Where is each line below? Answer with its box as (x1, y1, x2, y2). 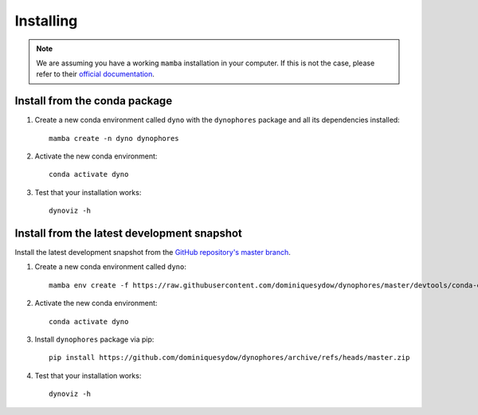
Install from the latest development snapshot (14, 227, 243, 240)
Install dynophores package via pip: (34, 335, 155, 344)
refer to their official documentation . (36, 69, 155, 79)
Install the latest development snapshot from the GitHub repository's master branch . (14, 248, 291, 257)
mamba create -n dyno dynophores (49, 134, 179, 143)
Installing (14, 12, 78, 29)
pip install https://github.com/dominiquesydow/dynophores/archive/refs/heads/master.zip (49, 353, 410, 362)
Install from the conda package (14, 94, 173, 108)
